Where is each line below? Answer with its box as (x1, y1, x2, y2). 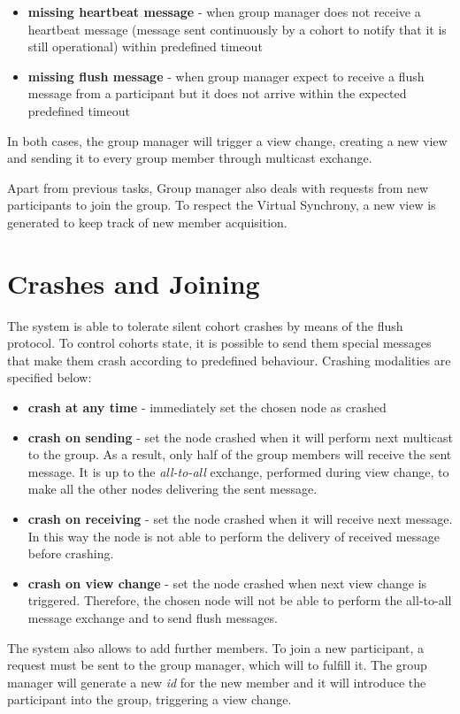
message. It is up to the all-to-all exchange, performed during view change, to (27, 462, 449, 480)
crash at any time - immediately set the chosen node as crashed (27, 398, 387, 417)
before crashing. (27, 544, 114, 563)
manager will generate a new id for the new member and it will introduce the (7, 672, 426, 691)
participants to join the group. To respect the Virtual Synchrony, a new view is (7, 196, 436, 214)
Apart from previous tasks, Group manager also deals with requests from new (7, 178, 429, 196)
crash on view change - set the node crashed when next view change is (27, 573, 427, 592)
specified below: (7, 368, 92, 387)
